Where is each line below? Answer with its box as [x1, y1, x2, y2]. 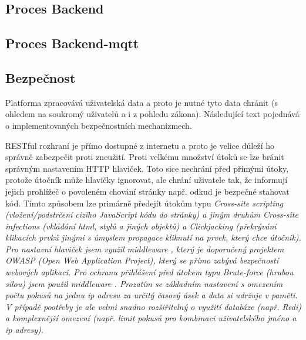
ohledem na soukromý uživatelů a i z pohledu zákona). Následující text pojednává [5, 108, 300, 120]
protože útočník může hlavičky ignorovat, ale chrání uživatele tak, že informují [5, 174, 288, 186]
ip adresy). [5, 324, 43, 336]
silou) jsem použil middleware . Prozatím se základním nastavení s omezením [5, 277, 283, 289]
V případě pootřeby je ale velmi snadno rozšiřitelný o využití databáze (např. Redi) [5, 300, 301, 312]
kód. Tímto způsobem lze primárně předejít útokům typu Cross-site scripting [5, 196, 284, 209]
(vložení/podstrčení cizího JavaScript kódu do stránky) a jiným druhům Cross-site [5, 208, 298, 221]
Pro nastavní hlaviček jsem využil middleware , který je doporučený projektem [5, 242, 284, 255]
